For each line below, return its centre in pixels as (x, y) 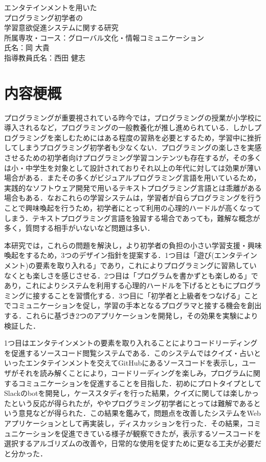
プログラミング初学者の (43, 17)
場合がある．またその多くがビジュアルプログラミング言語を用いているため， (132, 178)
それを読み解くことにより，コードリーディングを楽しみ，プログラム (132, 373)
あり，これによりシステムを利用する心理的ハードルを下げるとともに (118, 285)
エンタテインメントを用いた (51, 7)
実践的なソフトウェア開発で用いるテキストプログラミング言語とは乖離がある (133, 187)
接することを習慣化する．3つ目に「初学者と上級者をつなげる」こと (145, 295)
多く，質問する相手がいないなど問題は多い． (79, 228)
